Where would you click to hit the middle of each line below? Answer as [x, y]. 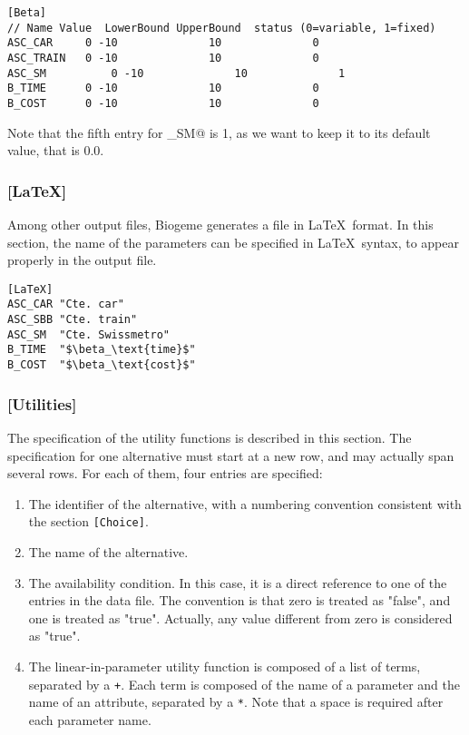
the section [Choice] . [88, 521]
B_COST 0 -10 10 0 [163, 103]
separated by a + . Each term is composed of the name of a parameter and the [244, 684]
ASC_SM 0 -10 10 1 [176, 73]
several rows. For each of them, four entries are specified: [165, 473]
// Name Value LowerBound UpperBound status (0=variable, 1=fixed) [222, 28]
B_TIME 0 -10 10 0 [163, 88]
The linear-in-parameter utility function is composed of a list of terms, [225, 666]
